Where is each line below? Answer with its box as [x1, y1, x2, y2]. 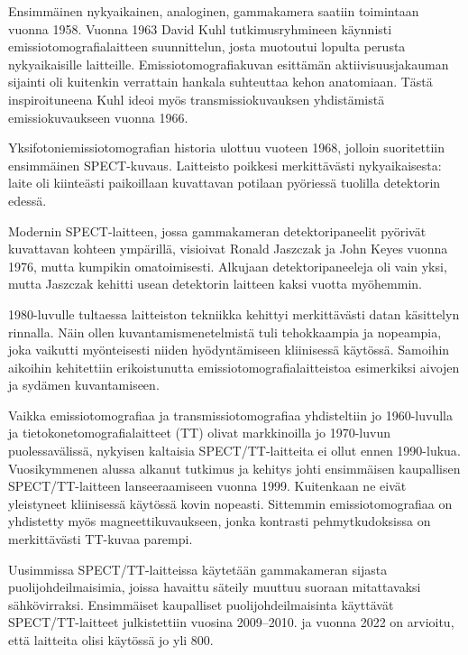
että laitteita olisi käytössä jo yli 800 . [8, 631, 214, 649]
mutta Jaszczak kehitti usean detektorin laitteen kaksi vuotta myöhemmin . [8, 274, 422, 293]
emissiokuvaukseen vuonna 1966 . [8, 107, 188, 126]
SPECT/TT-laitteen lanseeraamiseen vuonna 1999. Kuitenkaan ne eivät [8, 476, 407, 495]
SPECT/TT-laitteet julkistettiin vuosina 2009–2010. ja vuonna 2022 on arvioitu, [8, 613, 454, 632]
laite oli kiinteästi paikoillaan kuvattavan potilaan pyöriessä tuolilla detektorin [8, 173, 441, 192]
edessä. [8, 190, 47, 209]
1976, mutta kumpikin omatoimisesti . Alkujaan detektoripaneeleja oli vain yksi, [8, 256, 447, 275]
